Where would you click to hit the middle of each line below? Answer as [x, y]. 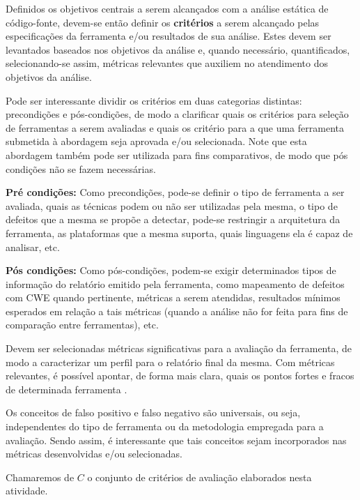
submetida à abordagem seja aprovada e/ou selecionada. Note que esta [156, 141]
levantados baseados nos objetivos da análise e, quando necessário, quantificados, [178, 49]
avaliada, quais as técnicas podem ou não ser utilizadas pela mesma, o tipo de [172, 205]
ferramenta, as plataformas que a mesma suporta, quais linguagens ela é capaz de [179, 233]
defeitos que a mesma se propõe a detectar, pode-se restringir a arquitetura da [173, 219]
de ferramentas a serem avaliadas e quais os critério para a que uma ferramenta [175, 127]
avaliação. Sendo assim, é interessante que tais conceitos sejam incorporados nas [176, 440]
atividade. [27, 491]
